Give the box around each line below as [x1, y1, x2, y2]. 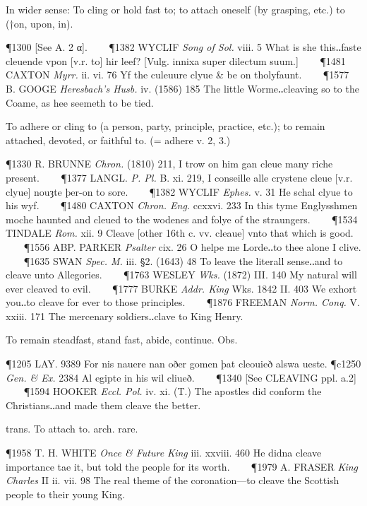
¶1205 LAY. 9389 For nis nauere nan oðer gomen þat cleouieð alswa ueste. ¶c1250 [6, 356, 361, 371]
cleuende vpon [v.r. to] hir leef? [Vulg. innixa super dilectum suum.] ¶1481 [6, 53, 346, 68]
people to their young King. [6, 486, 126, 501]
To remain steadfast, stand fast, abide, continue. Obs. [6, 332, 238, 347]
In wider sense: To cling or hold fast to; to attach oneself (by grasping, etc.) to [6, 2, 345, 16]
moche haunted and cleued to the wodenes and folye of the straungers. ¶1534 [6, 211, 358, 226]
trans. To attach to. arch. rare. [6, 421, 138, 436]
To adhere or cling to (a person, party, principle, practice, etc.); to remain [6, 119, 325, 134]
